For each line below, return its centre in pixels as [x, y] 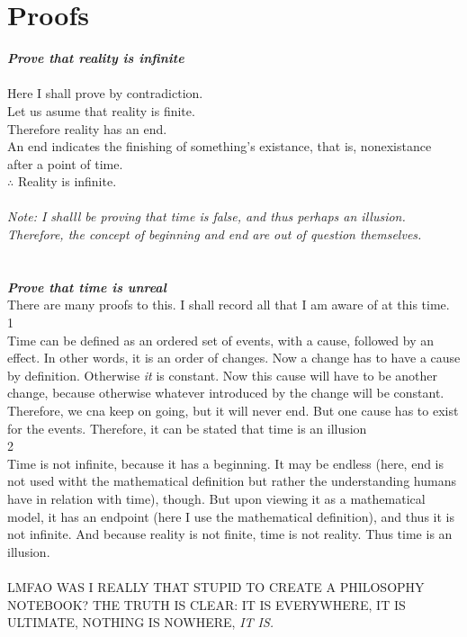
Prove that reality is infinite [96, 58]
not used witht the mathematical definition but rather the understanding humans [232, 481]
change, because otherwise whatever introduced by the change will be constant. [226, 393]
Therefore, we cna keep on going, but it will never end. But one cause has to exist [233, 410]
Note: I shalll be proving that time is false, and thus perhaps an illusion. [207, 216]
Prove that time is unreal [87, 287]
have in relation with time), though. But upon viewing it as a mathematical [216, 498]
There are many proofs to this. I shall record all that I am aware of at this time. [229, 305]
